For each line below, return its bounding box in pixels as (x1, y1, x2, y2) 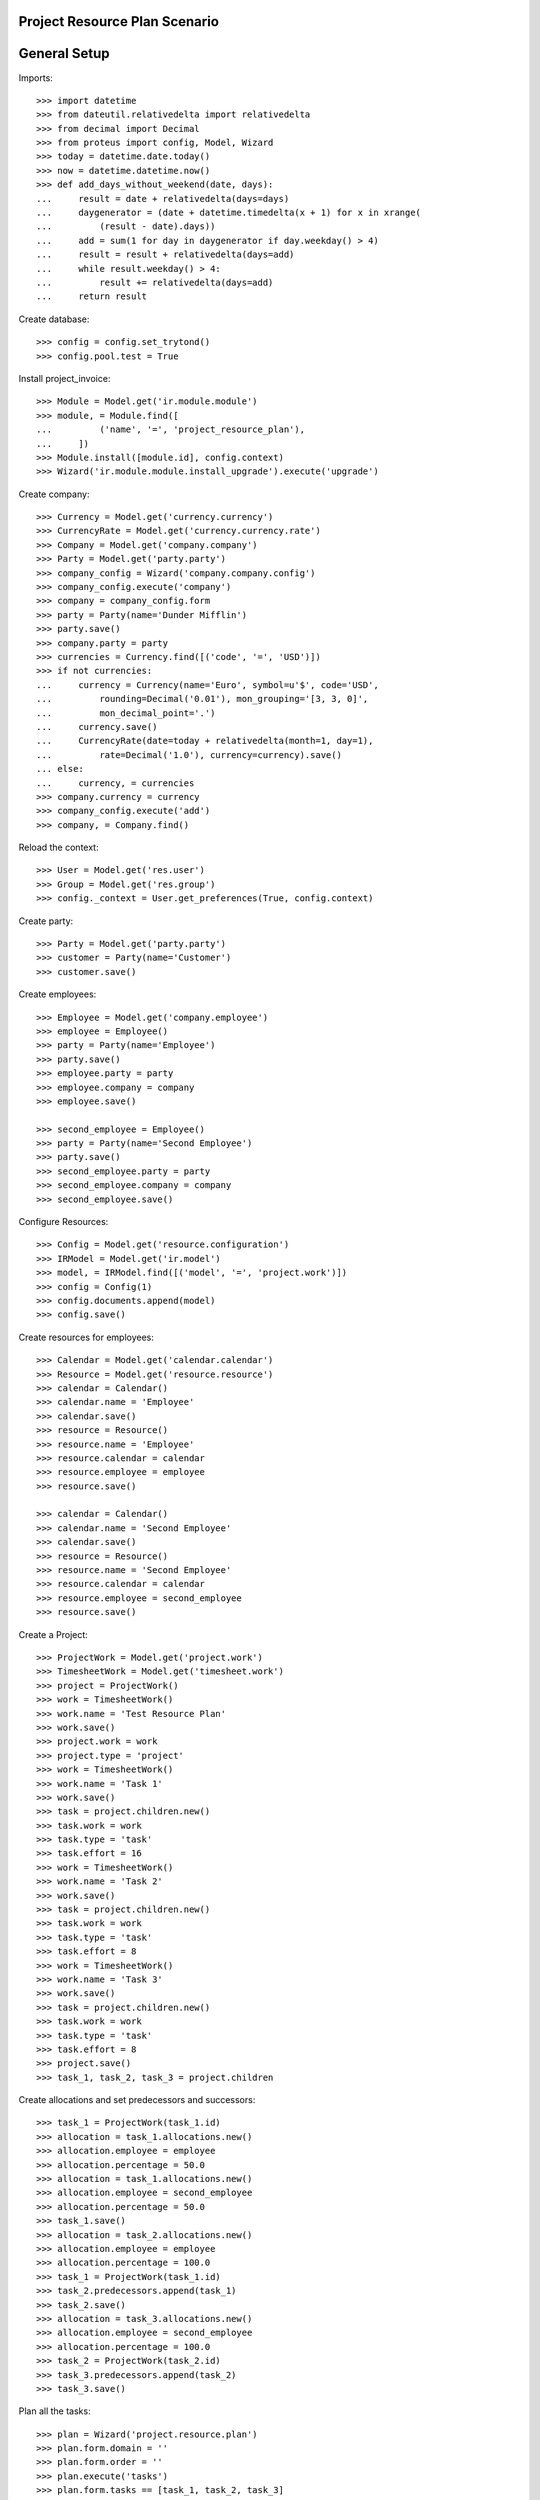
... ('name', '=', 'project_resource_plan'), (36, 424, 305, 435)
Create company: (18, 488, 90, 500)
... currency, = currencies (36, 777, 195, 789)
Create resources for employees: (18, 1331, 154, 1343)
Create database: (18, 313, 90, 325)
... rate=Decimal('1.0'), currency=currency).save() (36, 749, 342, 760)
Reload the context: (18, 841, 99, 854)
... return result (36, 291, 148, 302)
